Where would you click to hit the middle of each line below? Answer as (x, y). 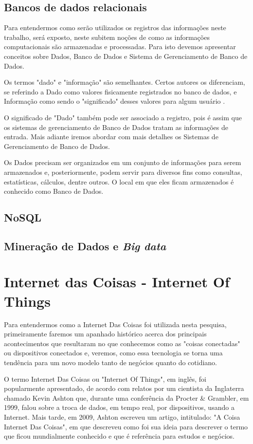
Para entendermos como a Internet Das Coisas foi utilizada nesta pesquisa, (115, 324)
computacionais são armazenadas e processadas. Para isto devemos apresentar (120, 46)
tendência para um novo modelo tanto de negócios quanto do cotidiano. (111, 362)
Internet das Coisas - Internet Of (117, 282)
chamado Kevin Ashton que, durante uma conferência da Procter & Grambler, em (126, 398)
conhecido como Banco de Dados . (54, 191)
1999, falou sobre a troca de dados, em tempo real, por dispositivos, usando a (119, 407)
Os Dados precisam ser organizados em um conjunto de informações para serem (123, 162)
